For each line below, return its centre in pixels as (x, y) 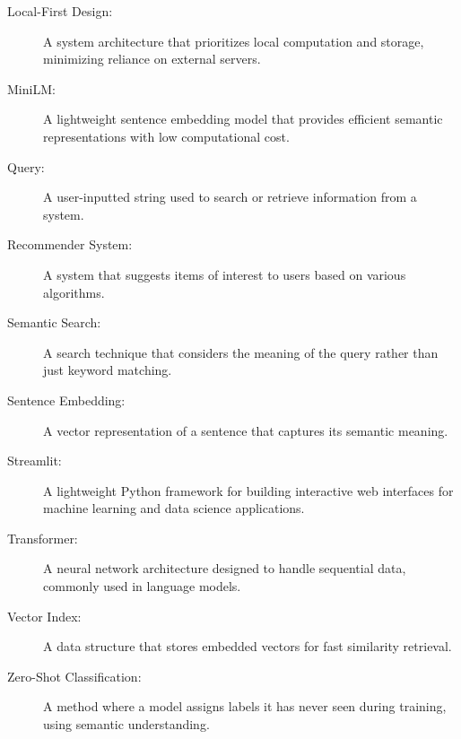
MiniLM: (31, 88)
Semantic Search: (54, 322)
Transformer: (43, 538)
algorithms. (74, 292)
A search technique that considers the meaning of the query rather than (241, 352)
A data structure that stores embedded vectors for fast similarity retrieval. (248, 646)
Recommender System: (70, 244)
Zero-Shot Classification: (74, 676)
